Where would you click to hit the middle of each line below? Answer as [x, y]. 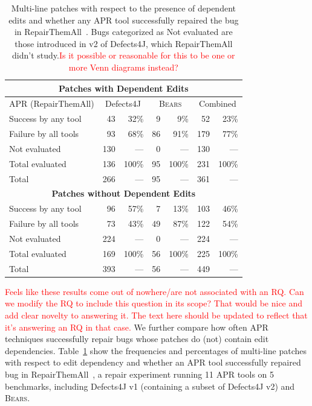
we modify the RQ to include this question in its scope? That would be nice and [154, 303]
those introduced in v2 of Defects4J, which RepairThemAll [124, 43]
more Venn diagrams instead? [123, 67]
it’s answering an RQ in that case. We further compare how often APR [137, 327]
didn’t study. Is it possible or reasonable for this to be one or [124, 55]
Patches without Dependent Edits [124, 193]
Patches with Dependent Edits [124, 88]
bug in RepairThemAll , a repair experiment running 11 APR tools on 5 [140, 374]
